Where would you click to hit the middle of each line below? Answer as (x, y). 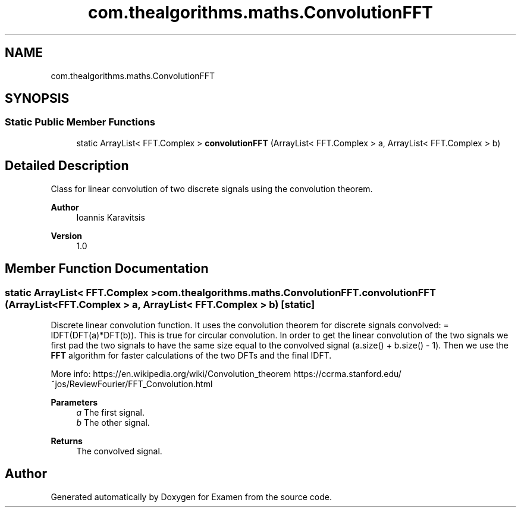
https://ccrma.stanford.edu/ (347, 373)
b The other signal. (113, 422)
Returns (67, 441)
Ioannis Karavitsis (111, 217)
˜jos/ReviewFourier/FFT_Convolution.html (132, 384)
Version (66, 235)
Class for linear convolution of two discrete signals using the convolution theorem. (212, 189)
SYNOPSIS (37, 99)
